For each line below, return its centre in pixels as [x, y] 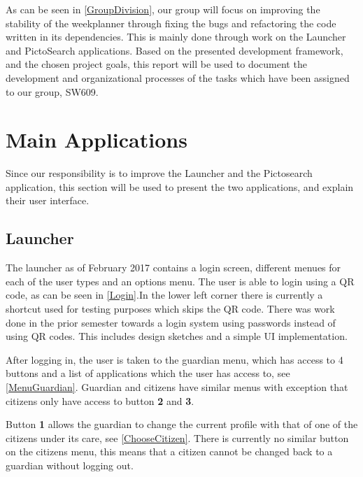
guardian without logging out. [70, 465]
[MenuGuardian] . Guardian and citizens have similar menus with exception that [177, 387]
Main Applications [97, 140]
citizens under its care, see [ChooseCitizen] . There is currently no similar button [177, 437]
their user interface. [48, 200]
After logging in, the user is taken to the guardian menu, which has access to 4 [175, 359]
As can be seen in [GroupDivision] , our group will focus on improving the [163, 9]
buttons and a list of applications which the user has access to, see [148, 373]
